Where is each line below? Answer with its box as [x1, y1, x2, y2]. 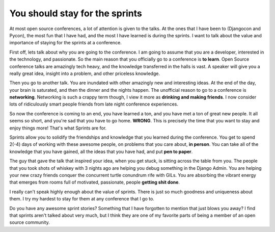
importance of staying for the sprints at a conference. [9, 40, 122, 46]
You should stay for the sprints [9, 8, 142, 19]
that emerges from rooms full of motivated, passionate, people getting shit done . [9, 179, 180, 186]
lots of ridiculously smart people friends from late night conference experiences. [9, 101, 178, 107]
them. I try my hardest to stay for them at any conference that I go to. [9, 196, 155, 202]
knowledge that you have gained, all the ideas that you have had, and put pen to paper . [9, 148, 193, 154]
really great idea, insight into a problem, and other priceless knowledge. [9, 70, 160, 76]
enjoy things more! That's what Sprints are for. [9, 125, 107, 131]
